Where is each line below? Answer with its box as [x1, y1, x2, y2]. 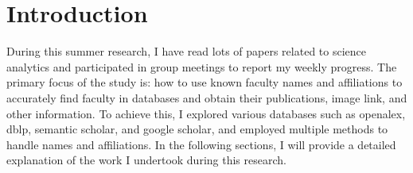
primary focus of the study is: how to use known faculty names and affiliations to [6, 74, 403, 90]
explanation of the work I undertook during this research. [6, 152, 286, 168]
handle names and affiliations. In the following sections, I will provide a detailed [6, 136, 396, 152]
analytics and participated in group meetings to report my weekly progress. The [6, 58, 397, 75]
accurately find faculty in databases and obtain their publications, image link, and [6, 89, 407, 106]
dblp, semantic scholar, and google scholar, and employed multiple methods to [6, 121, 388, 137]
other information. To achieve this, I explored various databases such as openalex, [6, 105, 406, 121]
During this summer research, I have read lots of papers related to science [6, 43, 366, 60]
